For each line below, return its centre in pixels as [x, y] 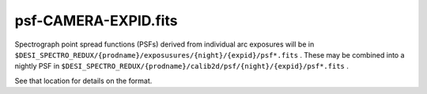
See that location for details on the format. [83, 81]
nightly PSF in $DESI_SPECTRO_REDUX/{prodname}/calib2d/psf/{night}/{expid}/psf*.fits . [182, 66]
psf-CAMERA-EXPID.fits [96, 21]
